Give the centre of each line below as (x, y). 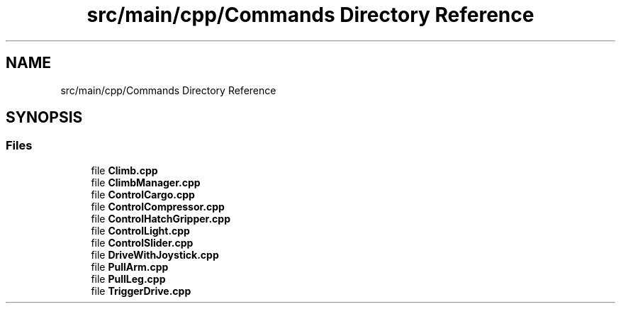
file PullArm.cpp (130, 266)
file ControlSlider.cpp (142, 242)
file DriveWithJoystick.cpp (155, 254)
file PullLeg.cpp (128, 279)
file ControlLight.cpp (140, 230)
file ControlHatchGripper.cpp (161, 218)
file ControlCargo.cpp (143, 194)
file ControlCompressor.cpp (158, 206)
